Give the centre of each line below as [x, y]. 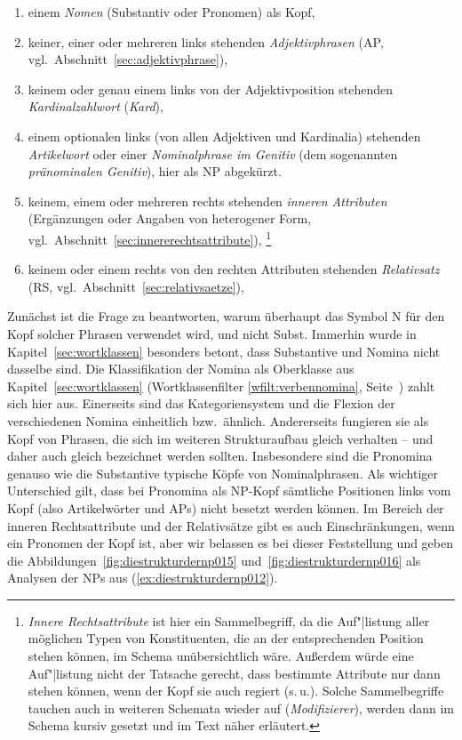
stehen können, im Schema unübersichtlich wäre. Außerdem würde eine [221, 656]
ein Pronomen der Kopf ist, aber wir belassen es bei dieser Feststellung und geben [231, 543]
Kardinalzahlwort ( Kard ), [96, 106]
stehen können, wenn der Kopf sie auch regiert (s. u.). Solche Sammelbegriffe [236, 691]
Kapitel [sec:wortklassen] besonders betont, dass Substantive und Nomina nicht [224, 351]
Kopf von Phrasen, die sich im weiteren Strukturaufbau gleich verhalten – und [220, 438]
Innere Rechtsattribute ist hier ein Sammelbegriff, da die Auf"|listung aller [229, 620]
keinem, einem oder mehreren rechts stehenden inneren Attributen [207, 201]
